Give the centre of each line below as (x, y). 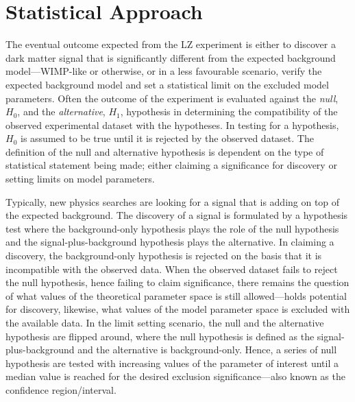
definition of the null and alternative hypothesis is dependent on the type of (165, 151)
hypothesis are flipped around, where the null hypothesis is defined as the (160, 336)
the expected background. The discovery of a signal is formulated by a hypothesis (177, 215)
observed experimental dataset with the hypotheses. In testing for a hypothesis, (172, 125)
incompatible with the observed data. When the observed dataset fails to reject (172, 269)
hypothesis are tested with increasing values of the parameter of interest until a (172, 363)
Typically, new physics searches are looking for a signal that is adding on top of (173, 201)
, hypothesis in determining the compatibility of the (229, 111)
